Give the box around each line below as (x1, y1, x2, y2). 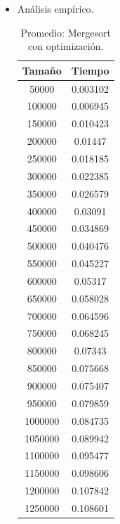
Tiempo (71, 63, 109, 77)
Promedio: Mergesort (20, 25, 111, 39)
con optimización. (28, 39, 104, 53)
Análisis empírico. (17, 1, 94, 15)
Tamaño (22, 63, 62, 77)
